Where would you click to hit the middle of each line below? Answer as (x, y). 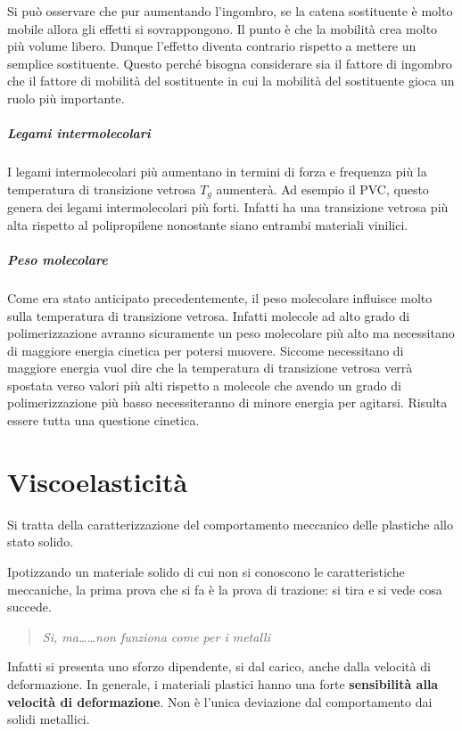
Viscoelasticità (98, 481)
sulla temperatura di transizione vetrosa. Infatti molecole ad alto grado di (209, 315)
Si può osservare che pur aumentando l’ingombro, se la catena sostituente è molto (230, 11)
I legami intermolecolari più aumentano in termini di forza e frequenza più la (217, 172)
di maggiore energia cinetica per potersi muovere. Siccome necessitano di (206, 350)
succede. (29, 607)
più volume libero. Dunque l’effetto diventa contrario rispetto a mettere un (212, 46)
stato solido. (41, 542)
